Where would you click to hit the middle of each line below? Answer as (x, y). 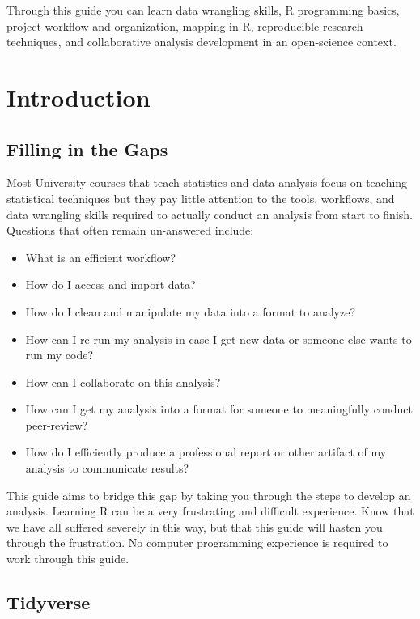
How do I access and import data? (110, 284)
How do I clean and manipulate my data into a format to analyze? (190, 311)
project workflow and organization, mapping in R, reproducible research (185, 25)
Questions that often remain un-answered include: (130, 230)
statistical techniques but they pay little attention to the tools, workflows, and (201, 198)
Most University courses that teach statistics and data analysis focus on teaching (207, 182)
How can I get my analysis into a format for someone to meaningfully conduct (219, 409)
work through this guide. (68, 559)
